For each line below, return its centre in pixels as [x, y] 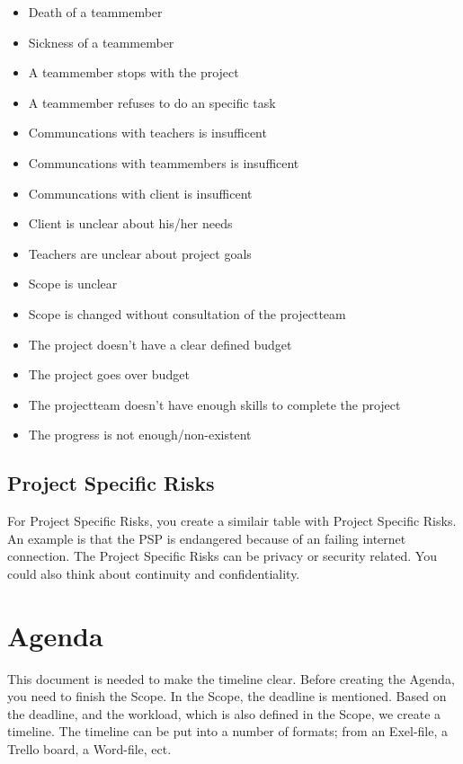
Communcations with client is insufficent [140, 193]
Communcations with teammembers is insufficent [164, 162]
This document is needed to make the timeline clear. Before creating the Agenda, [231, 678]
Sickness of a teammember [101, 42]
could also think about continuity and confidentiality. [154, 573]
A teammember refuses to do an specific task [152, 102]
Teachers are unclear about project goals [140, 253]
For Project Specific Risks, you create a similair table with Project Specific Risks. [232, 521]
